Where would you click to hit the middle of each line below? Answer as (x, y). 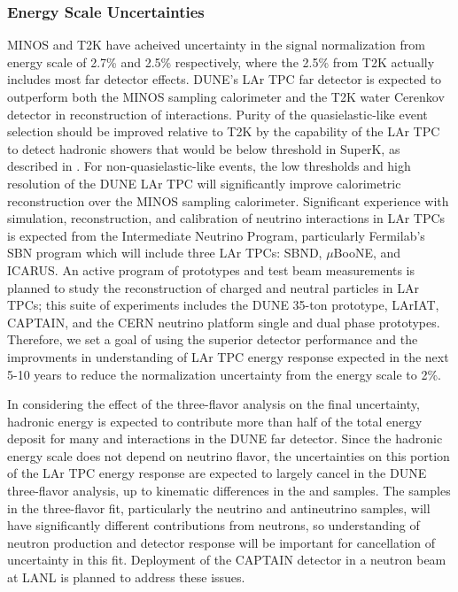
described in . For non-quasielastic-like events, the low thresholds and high (209, 166)
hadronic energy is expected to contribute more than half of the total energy (215, 421)
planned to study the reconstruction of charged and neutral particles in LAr (213, 287)
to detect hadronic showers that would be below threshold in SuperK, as (204, 148)
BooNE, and (367, 253)
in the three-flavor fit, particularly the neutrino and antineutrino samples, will (219, 507)
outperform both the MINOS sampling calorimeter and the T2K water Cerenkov (226, 96)
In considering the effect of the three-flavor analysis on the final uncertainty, (213, 404)
